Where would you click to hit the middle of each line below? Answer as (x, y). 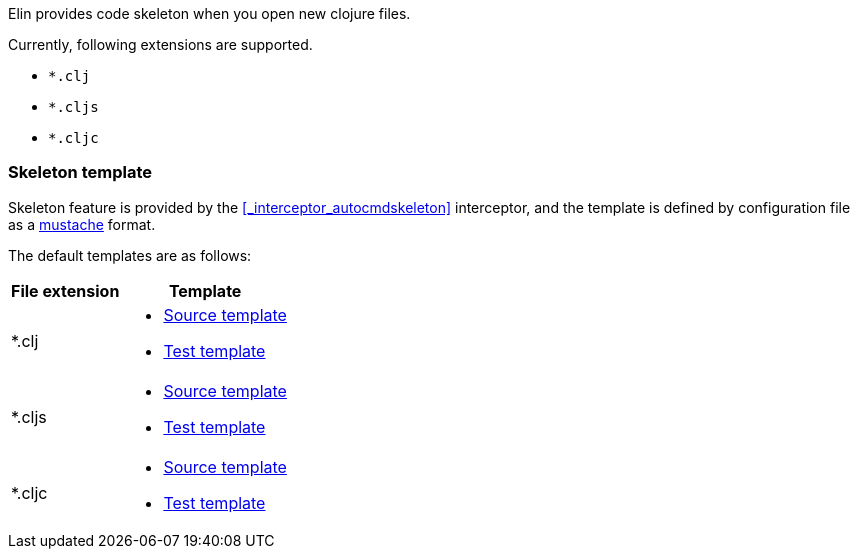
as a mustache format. (82, 224)
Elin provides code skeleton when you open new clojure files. (209, 13)
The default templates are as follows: (130, 255)
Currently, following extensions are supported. (160, 44)
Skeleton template (80, 172)
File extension (65, 290)
